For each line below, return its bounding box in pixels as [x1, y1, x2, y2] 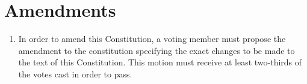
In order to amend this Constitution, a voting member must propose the [18, 32, 286, 45]
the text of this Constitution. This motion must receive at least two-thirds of [18, 56, 302, 68]
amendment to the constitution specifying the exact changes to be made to [18, 44, 295, 56]
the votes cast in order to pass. [18, 67, 132, 80]
